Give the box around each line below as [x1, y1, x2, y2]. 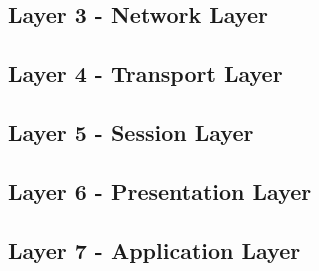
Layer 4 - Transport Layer [8, 58, 283, 89]
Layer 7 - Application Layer [8, 234, 301, 265]
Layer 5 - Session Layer [8, 116, 254, 147]
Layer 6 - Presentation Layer [8, 175, 312, 206]
